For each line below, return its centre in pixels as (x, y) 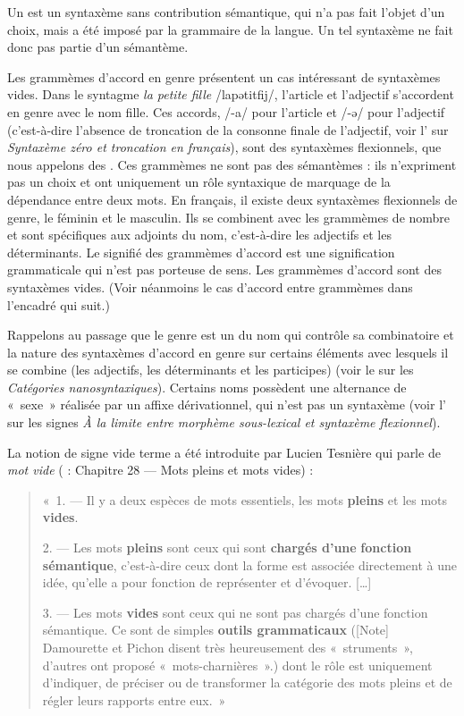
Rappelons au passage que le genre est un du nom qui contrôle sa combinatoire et (231, 335)
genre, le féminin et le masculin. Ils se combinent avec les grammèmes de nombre (229, 217)
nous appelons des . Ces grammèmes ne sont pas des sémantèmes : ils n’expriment (232, 164)
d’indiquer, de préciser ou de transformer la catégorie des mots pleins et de (247, 682)
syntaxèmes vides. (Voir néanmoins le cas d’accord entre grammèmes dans (210, 286)
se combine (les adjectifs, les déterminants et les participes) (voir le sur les (211, 370)
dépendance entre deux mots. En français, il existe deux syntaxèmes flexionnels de (232, 199)
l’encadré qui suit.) (59, 304)
